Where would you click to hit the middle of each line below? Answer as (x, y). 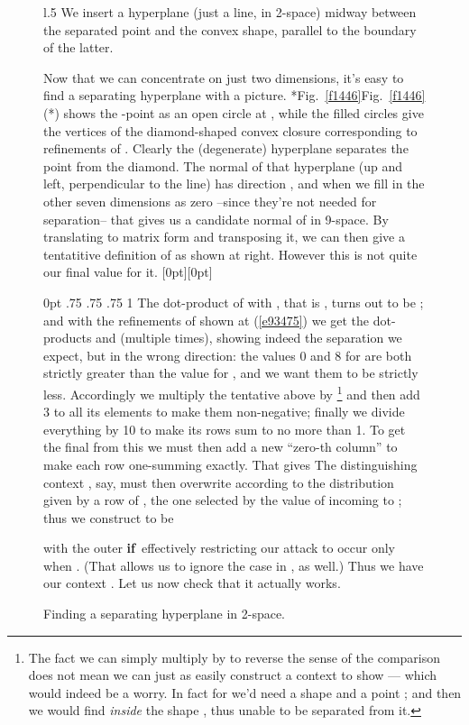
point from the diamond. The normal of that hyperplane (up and (223, 165)
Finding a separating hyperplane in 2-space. (165, 614)
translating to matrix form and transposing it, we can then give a (224, 237)
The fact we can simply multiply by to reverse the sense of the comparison (234, 657)
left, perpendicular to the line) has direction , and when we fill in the (234, 184)
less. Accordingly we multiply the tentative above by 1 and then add (232, 392)
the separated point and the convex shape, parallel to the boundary (230, 29)
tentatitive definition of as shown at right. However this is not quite (230, 254)
